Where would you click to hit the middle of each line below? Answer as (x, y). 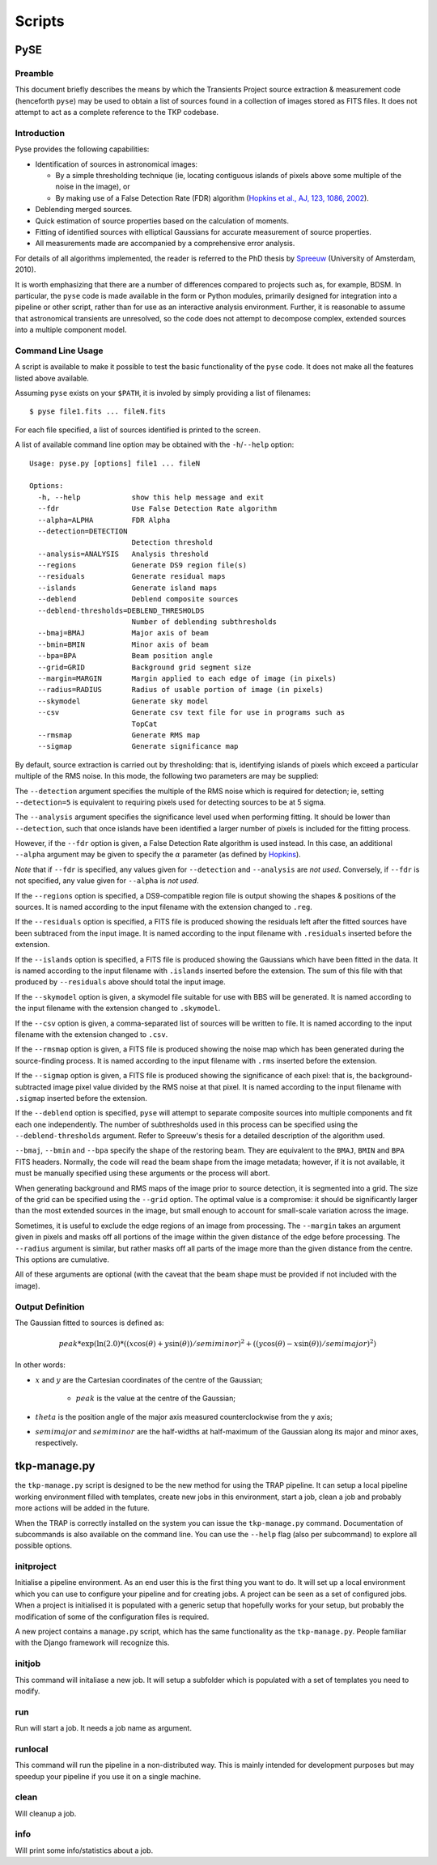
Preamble (34, 73)
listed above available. (52, 378)
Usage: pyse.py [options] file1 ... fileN (115, 463)
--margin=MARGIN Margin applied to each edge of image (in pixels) (187, 679)
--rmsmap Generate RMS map (119, 735)
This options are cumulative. (62, 1260)
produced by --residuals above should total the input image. (120, 982)
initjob (28, 1663)
